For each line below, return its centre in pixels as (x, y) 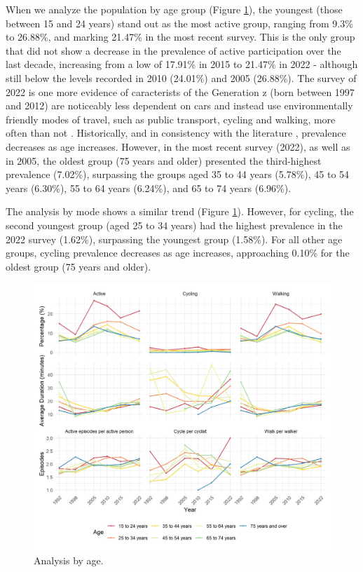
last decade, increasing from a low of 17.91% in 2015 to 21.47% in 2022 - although (182, 64)
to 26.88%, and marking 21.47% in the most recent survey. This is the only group (180, 37)
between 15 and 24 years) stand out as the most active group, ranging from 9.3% (179, 23)
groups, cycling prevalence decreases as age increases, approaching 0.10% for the (178, 253)
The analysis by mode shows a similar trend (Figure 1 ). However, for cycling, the (180, 211)
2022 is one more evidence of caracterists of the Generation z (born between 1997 (180, 91)
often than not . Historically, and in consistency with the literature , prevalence (176, 133)
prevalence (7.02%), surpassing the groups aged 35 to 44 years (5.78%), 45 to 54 (178, 174)
